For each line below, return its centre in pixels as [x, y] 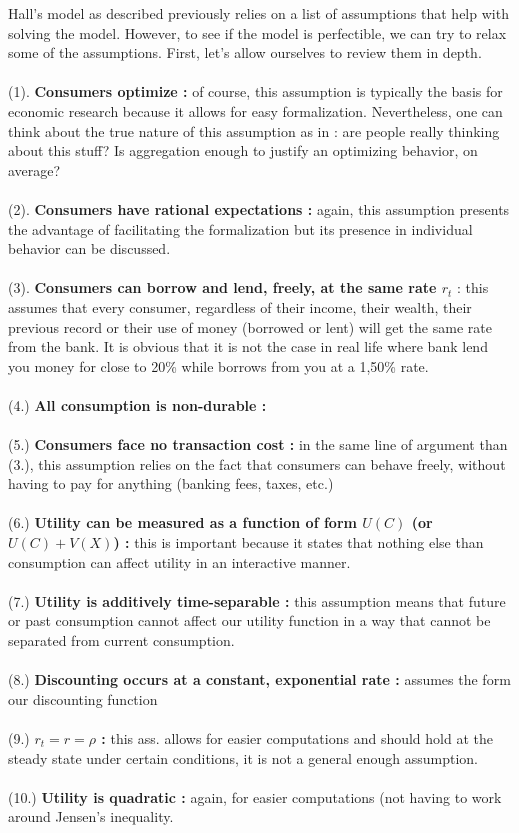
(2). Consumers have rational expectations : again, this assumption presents [259, 208]
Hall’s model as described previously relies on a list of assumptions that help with [258, 13]
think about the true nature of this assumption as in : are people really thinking [254, 130]
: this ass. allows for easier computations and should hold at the [297, 737]
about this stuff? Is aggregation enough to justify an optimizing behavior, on [243, 150]
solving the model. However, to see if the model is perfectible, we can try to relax [257, 32]
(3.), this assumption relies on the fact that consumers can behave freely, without [257, 463]
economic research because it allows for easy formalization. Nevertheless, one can [255, 110]
